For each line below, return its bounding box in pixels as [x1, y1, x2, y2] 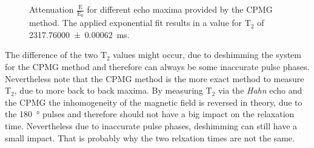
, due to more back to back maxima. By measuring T [14, 84, 212, 97]
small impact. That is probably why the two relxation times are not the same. [5, 131, 295, 144]
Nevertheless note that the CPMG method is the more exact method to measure [5, 72, 304, 85]
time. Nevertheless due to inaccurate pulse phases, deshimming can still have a [5, 119, 298, 132]
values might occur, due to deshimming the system [113, 48, 301, 61]
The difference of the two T [5, 48, 107, 61]
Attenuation [29, 3, 74, 15]
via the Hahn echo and [218, 84, 302, 97]
